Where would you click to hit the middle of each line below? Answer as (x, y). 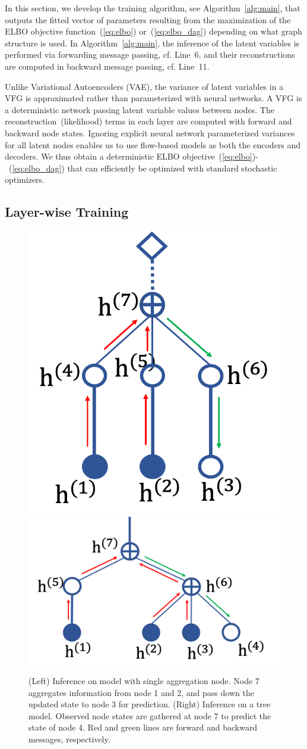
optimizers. (25, 180)
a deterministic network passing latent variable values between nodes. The (140, 109)
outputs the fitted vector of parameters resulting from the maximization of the (148, 19)
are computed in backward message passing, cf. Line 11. (107, 66)
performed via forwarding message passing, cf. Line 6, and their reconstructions (150, 54)
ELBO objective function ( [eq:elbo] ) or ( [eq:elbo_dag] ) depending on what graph (153, 31)
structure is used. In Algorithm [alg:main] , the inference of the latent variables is (152, 43)
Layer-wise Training (67, 212)
